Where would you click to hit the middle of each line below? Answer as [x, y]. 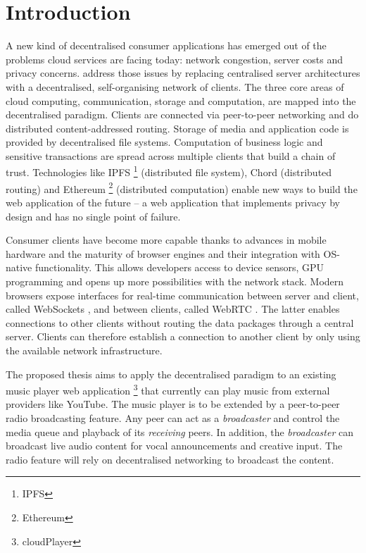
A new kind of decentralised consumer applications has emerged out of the [166, 45]
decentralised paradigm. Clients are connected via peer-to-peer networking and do [182, 114]
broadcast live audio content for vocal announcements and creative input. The [174, 446]
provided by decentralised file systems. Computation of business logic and [164, 142]
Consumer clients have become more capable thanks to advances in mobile [166, 240]
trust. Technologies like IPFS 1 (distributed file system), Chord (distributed [169, 171]
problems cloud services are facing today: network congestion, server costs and [175, 59]
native [19, 267]
